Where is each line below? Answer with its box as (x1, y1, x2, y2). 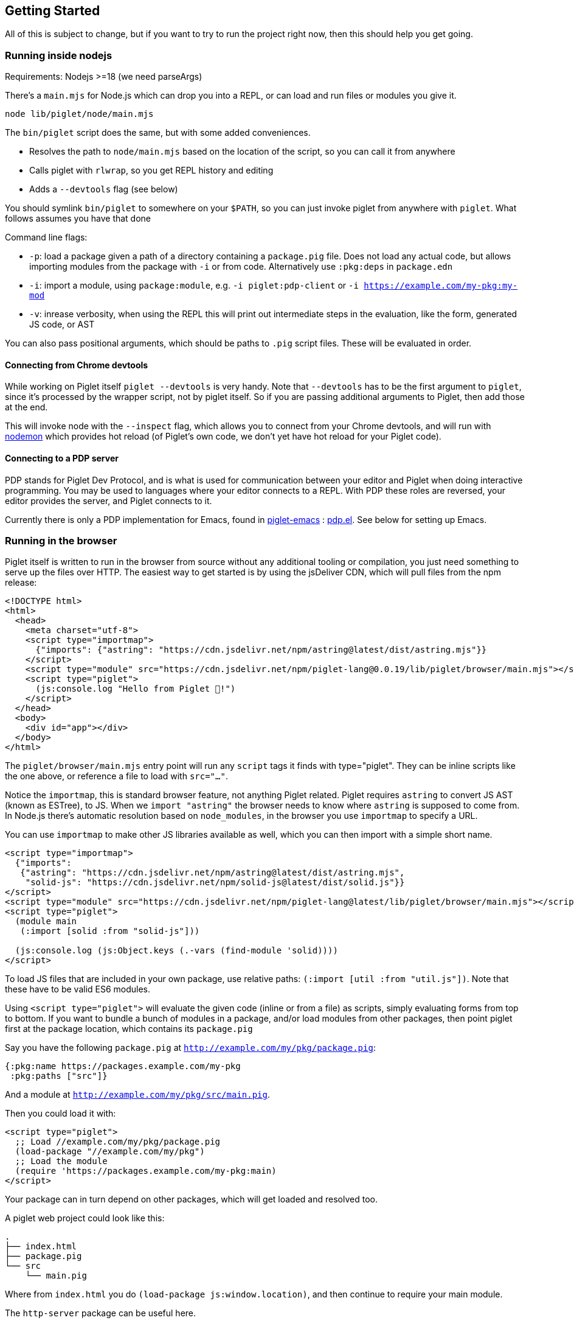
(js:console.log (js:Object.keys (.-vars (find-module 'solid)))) (15, 946, 338, 956)
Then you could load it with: (5, 1108, 116, 1119)
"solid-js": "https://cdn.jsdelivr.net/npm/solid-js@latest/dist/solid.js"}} (25, 877, 405, 888)
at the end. (5, 402, 48, 413)
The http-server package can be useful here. (5, 1308, 196, 1319)
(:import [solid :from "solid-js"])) (20, 926, 200, 936)
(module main (15, 916, 77, 927)
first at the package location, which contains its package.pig (5, 1023, 253, 1034)
